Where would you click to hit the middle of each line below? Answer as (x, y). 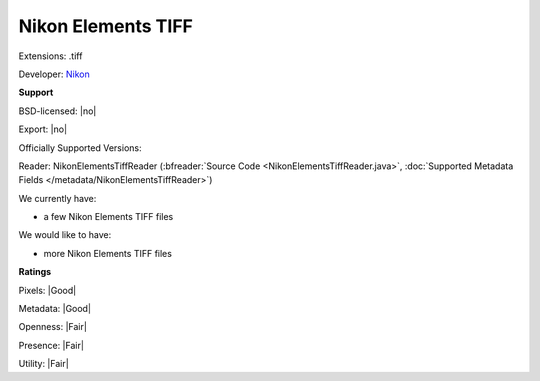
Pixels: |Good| (47, 290)
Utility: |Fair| (43, 364)
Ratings (35, 272)
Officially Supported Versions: (80, 147)
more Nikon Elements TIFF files (107, 253)
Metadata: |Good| (55, 309)
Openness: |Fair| (52, 327)
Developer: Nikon (54, 74)
